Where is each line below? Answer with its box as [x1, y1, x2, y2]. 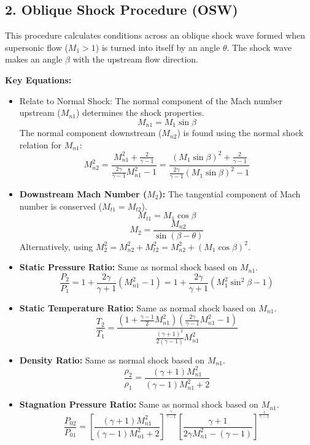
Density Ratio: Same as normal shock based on [19, 353, 205, 366]
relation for [19, 138, 61, 151]
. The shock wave [227, 40, 292, 53]
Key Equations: [5, 73, 72, 86]
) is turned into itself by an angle [95, 40, 220, 53]
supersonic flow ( [5, 40, 68, 53]
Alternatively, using [19, 240, 93, 253]
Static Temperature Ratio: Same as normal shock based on [19, 301, 256, 314]
